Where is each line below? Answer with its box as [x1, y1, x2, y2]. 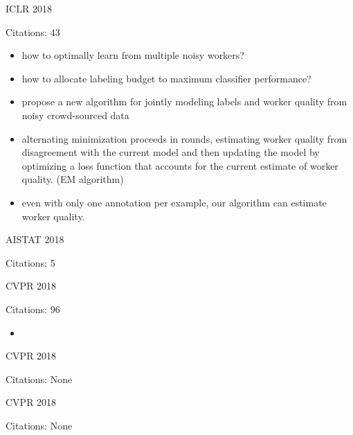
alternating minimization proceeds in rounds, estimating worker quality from [21, 131, 347, 145]
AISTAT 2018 [6, 232, 64, 247]
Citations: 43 [6, 24, 60, 39]
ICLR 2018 [6, 1, 52, 15]
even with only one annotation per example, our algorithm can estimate [21, 195, 327, 209]
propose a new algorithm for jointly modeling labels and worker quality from [21, 94, 347, 109]
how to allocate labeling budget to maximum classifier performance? [21, 71, 311, 85]
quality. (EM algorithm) [21, 172, 124, 186]
